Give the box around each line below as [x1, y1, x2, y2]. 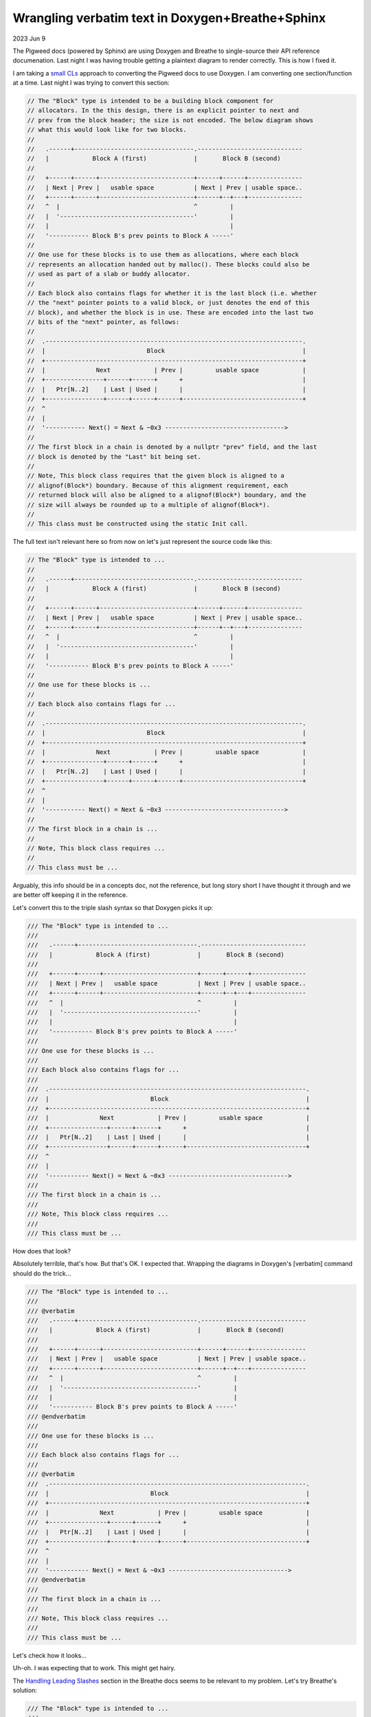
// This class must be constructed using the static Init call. [27, 520, 249, 528]
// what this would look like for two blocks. [27, 126, 187, 134]
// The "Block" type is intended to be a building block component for [27, 97, 274, 105]
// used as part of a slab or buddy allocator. [27, 270, 190, 278]
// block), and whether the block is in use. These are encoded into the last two [27, 308, 314, 316]
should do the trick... [12, 1269, 71, 1277]
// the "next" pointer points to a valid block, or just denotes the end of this [27, 299, 311, 307]
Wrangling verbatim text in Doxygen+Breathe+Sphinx [12, 10, 326, 25]
